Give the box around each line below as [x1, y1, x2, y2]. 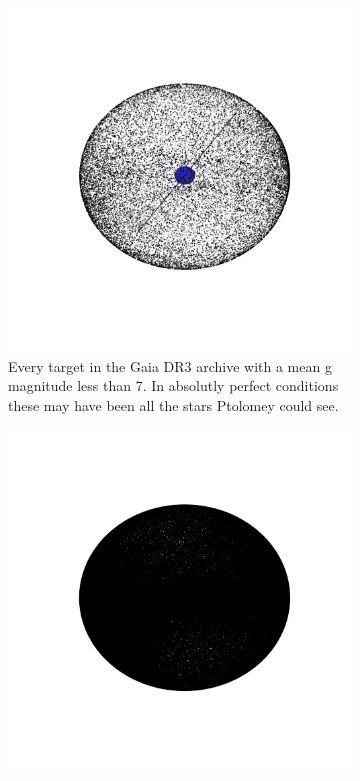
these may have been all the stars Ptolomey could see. [8, 394, 339, 415]
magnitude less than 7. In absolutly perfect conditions [8, 375, 339, 396]
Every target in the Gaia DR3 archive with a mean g [8, 355, 332, 376]
